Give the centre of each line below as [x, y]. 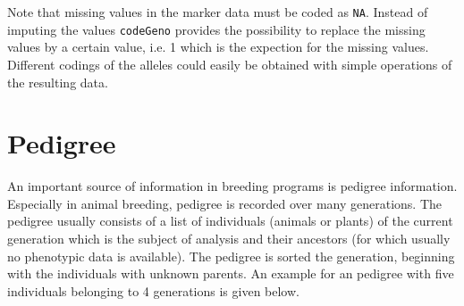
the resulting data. [58, 82]
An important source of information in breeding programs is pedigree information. [232, 186]
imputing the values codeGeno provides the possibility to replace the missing [216, 29]
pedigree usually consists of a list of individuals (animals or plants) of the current [230, 221]
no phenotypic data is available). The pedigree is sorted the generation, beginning [231, 256]
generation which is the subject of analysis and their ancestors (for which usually [229, 238]
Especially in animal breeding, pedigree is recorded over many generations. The [224, 203]
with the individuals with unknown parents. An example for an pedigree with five [231, 273]
